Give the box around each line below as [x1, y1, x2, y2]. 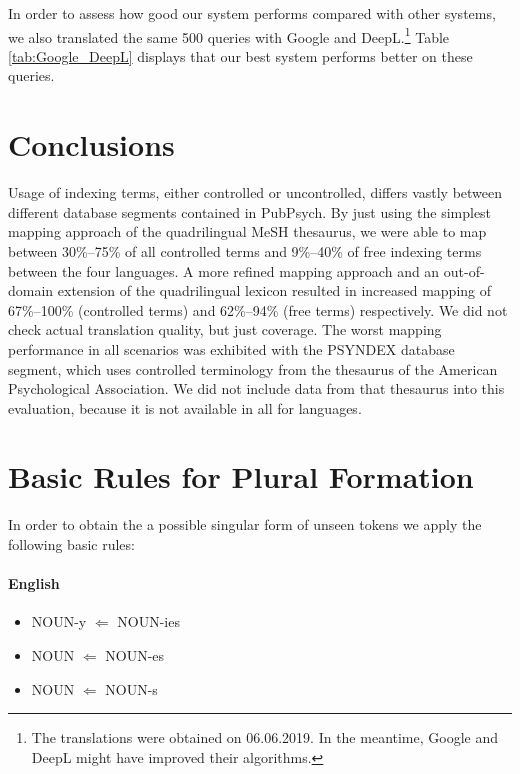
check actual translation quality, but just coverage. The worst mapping [8, 319, 442, 340]
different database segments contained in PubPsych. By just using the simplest [8, 201, 492, 222]
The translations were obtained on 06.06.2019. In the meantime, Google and [31, 727, 499, 748]
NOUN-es [105, 644, 165, 665]
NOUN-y [31, 611, 87, 632]
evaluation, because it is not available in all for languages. [8, 397, 362, 418]
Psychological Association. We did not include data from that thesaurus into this [8, 378, 505, 399]
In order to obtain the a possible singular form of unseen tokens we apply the [8, 514, 482, 535]
